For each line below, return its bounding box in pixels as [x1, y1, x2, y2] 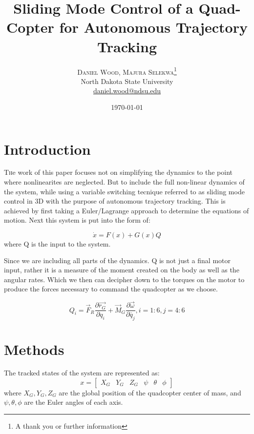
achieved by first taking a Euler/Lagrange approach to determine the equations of [4, 205, 249, 215]
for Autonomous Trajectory [59, 17, 248, 37]
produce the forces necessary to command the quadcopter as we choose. [4, 284, 218, 294]
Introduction [4, 139, 91, 159]
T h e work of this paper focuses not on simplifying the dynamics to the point [4, 167, 233, 177]
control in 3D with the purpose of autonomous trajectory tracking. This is [4, 196, 226, 206]
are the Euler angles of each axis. [24, 397, 123, 407]
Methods [4, 339, 64, 359]
